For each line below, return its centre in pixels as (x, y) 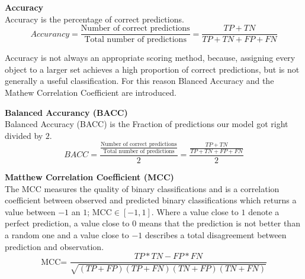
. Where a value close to (195, 211)
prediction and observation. (54, 246)
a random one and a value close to (67, 235)
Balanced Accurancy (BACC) (66, 112)
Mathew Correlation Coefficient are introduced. (91, 93)
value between (30, 211)
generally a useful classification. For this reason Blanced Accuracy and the (139, 81)
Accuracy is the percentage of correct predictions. (94, 19)
